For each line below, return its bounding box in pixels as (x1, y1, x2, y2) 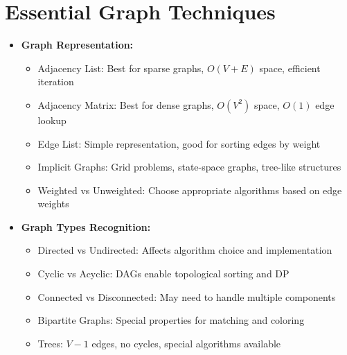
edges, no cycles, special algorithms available (91, 336, 281, 350)
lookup (37, 112, 66, 127)
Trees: (37, 336, 63, 350)
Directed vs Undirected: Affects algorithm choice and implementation (37, 243, 332, 257)
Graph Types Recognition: (21, 219, 151, 234)
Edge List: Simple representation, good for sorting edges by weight (37, 136, 321, 150)
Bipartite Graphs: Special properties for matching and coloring (37, 313, 305, 327)
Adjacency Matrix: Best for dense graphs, (37, 97, 214, 112)
